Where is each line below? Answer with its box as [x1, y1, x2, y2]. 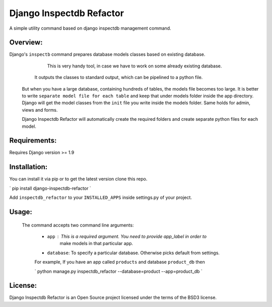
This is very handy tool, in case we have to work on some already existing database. [47, 63, 222, 69]
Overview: [9, 38, 43, 47]
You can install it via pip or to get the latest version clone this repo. [9, 176, 148, 182]
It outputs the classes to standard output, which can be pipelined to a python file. [34, 74, 203, 81]
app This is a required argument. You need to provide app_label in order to [47, 233, 207, 239]
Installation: [9, 163, 48, 171]
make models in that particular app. [59, 241, 133, 247]
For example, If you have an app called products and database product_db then [34, 259, 205, 265]
